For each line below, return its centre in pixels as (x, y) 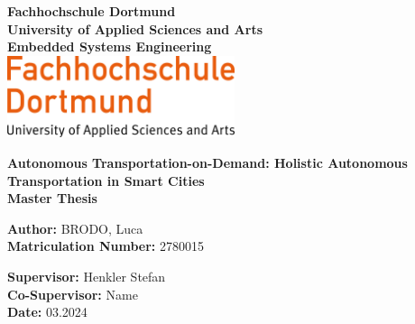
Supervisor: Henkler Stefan (87, 276)
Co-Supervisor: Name (73, 294)
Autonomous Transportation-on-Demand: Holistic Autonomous (207, 162)
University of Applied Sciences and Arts (135, 28)
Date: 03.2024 (47, 312)
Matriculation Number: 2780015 (106, 246)
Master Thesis (52, 198)
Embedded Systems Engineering (110, 46)
